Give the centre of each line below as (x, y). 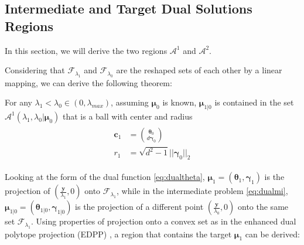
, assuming (130, 102)
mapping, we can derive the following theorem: (88, 82)
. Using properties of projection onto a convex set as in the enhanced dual (164, 221)
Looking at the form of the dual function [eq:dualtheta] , (105, 177)
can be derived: (272, 234)
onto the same (263, 207)
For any (18, 102)
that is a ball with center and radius (127, 116)
